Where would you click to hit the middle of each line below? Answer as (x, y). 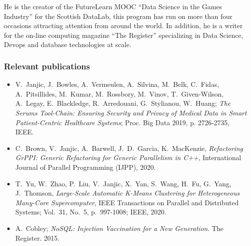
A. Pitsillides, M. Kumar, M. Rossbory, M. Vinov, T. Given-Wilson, (119, 93)
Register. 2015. (37, 238)
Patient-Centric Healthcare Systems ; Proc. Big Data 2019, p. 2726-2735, (122, 122)
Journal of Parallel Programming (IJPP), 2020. (85, 167)
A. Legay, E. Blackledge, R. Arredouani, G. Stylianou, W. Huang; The (123, 103)
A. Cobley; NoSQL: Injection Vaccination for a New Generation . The (119, 228)
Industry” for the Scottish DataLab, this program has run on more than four (118, 16)
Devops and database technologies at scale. (68, 44)
